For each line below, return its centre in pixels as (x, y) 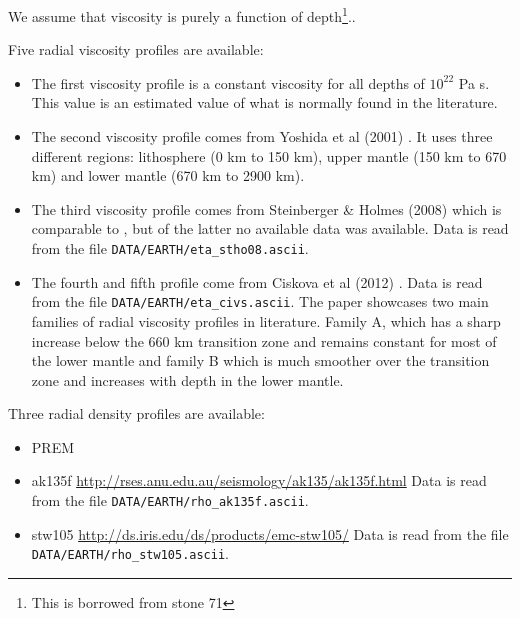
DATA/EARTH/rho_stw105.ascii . (130, 553)
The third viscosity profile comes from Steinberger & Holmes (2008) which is (266, 208)
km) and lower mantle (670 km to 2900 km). (168, 175)
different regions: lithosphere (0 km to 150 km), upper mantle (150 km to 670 (269, 155)
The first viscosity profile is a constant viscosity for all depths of (228, 82)
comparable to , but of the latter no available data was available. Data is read (270, 228)
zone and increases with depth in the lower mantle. (187, 379)
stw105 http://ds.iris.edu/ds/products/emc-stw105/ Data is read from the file (270, 533)
